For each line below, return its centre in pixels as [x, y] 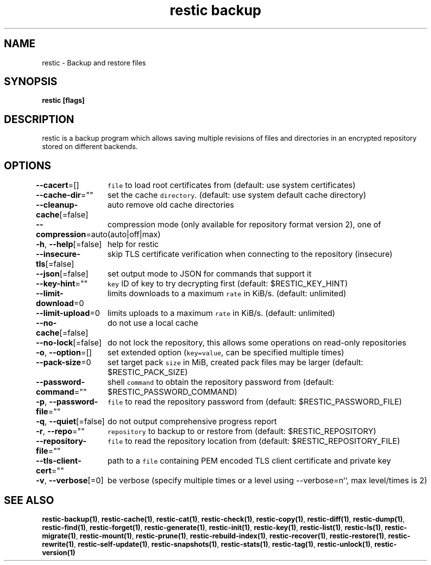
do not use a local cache [153, 323]
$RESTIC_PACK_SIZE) [148, 372]
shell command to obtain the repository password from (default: [221, 382]
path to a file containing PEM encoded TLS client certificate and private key [249, 461]
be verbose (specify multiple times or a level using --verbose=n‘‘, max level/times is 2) [267, 481]
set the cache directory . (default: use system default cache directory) [237, 195]
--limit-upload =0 [68, 313]
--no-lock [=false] [69, 343]
